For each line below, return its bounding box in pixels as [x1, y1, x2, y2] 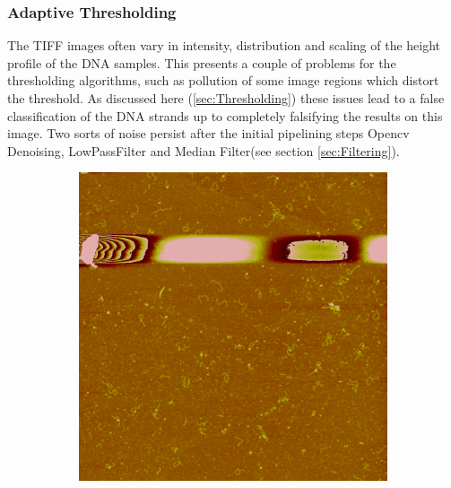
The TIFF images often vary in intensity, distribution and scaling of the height [7, 36, 441, 55]
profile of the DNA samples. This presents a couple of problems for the [7, 53, 396, 72]
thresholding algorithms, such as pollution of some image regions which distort [7, 71, 439, 90]
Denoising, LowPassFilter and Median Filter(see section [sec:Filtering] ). [7, 141, 400, 160]
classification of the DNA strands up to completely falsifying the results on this [7, 106, 443, 125]
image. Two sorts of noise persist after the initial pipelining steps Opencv [7, 124, 410, 143]
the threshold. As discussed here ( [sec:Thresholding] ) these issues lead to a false [7, 89, 445, 107]
